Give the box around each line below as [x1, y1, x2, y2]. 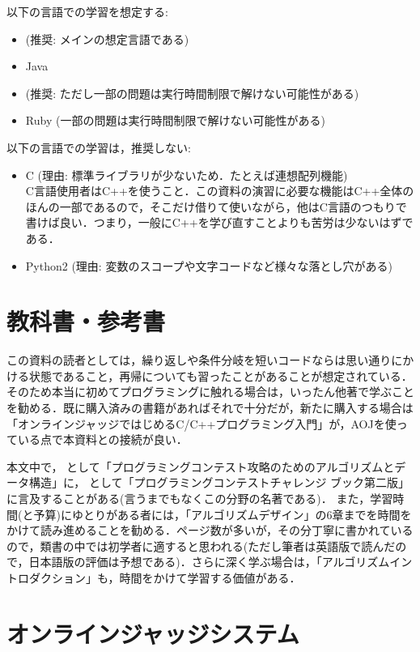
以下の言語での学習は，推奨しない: [6, 138, 191, 156]
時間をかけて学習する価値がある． [119, 569, 301, 586]
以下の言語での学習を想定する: [6, 3, 168, 19]
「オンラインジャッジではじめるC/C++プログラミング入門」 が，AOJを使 [6, 415, 397, 432]
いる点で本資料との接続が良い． [17, 431, 188, 448]
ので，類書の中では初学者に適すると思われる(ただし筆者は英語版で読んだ [6, 537, 396, 554]
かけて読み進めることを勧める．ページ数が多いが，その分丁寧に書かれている [6, 522, 414, 539]
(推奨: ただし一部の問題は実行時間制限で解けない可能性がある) [25, 84, 359, 101]
